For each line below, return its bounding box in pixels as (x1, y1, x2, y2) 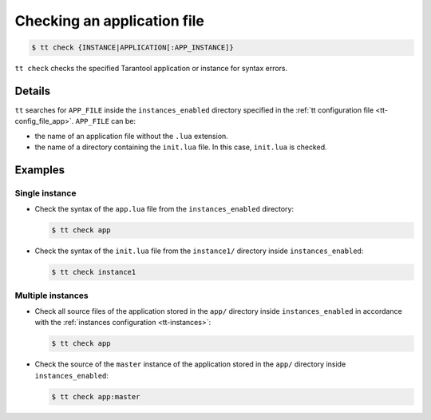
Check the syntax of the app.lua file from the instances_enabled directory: (34, 204, 295, 214)
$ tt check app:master (51, 392, 140, 401)
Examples (14, 164, 65, 177)
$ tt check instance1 (51, 267, 136, 277)
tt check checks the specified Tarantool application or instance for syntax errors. (14, 64, 288, 73)
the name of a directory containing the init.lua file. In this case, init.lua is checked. (34, 142, 327, 152)
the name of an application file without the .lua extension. (34, 131, 229, 141)
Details (14, 84, 51, 97)
